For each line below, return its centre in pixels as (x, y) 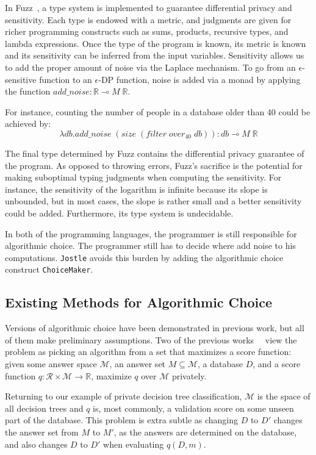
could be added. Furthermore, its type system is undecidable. (119, 213)
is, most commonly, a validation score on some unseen (193, 408)
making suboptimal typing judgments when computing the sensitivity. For (143, 177)
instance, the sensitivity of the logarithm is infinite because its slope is (136, 189)
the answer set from (42, 432)
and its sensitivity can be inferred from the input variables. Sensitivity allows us (155, 55)
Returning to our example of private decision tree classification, (124, 396)
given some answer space (51, 363)
